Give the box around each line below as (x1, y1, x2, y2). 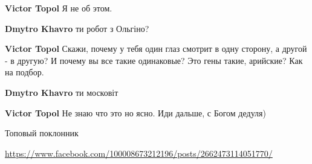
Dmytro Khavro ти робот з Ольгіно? (5, 22, 149, 34)
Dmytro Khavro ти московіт (5, 86, 119, 98)
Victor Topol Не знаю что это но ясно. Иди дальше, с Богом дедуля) (5, 106, 266, 119)
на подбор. (5, 66, 44, 78)
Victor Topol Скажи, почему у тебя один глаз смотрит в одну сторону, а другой (5, 42, 307, 55)
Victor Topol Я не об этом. (5, 2, 112, 14)
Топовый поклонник (5, 127, 79, 139)
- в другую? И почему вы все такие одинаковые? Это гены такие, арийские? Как (5, 54, 303, 66)
